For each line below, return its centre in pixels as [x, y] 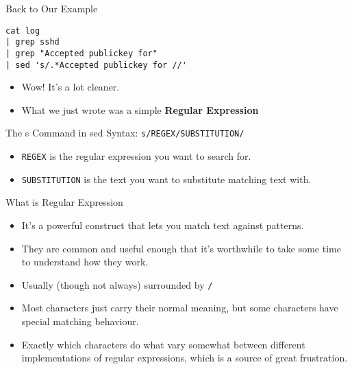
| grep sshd [33, 42]
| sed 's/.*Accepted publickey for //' [96, 65]
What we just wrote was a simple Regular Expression [140, 109]
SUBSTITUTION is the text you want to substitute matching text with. [166, 179]
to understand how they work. [85, 262]
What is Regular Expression [64, 202]
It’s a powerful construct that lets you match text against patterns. [163, 225]
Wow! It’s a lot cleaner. [71, 87]
